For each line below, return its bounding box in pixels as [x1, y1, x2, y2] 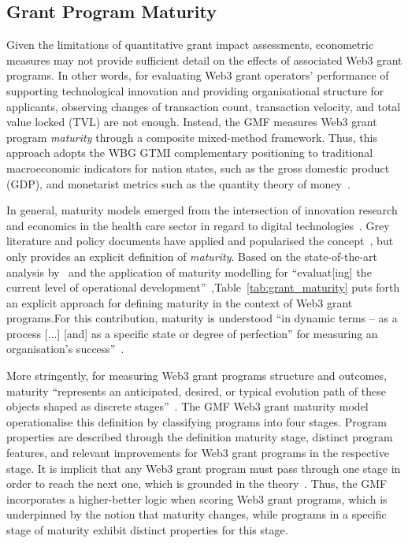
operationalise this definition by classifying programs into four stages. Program [6, 413, 387, 430]
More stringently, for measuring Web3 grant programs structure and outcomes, [6, 367, 387, 384]
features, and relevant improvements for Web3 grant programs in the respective [6, 444, 389, 461]
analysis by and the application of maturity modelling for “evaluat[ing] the [6, 263, 372, 280]
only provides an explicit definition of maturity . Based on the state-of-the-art [6, 247, 378, 264]
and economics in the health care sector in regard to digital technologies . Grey [6, 217, 390, 233]
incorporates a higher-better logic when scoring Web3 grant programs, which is [6, 490, 388, 507]
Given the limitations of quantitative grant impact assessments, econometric [6, 36, 374, 53]
